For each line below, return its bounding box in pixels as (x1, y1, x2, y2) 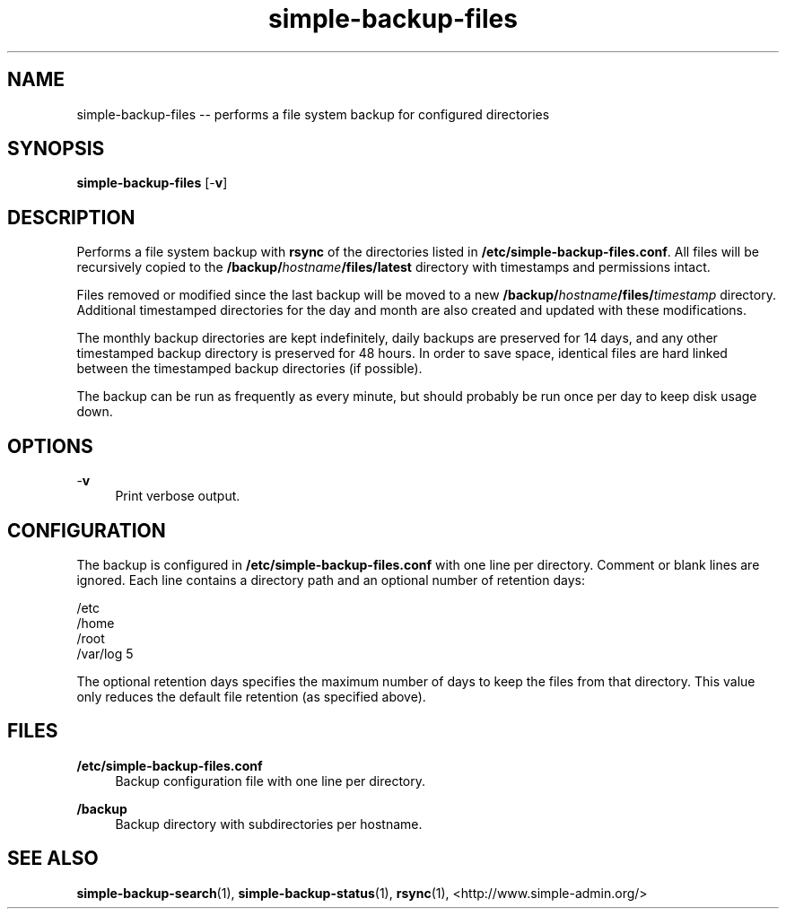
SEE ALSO (7, 847, 99, 870)
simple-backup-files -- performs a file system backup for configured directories (76, 106, 550, 122)
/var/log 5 (76, 645, 134, 661)
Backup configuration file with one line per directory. (115, 772, 426, 789)
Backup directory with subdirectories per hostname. (115, 816, 423, 832)
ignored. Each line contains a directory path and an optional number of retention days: (76, 571, 585, 588)
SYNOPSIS (7, 137, 105, 161)
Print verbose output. (115, 488, 240, 504)
